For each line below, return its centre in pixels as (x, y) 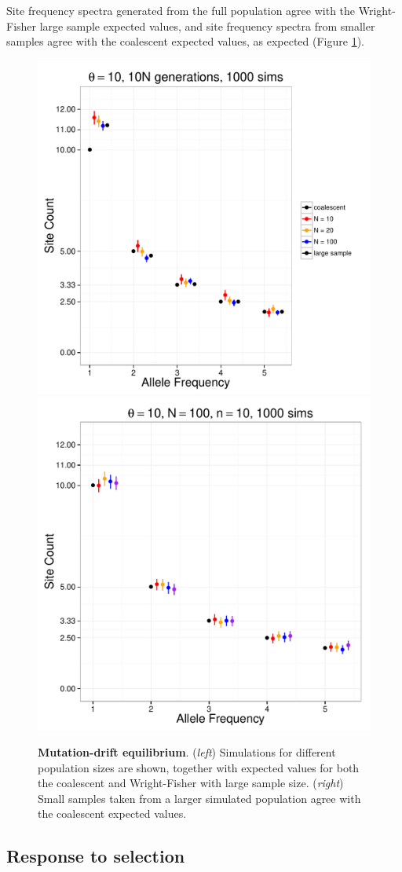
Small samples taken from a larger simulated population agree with (199, 798)
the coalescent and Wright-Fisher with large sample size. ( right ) (191, 783)
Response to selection (96, 856)
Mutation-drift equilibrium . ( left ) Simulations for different (187, 751)
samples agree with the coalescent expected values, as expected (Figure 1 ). (185, 41)
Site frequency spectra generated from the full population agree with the (181, 10)
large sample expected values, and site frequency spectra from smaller (207, 26)
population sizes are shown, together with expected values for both (199, 767)
